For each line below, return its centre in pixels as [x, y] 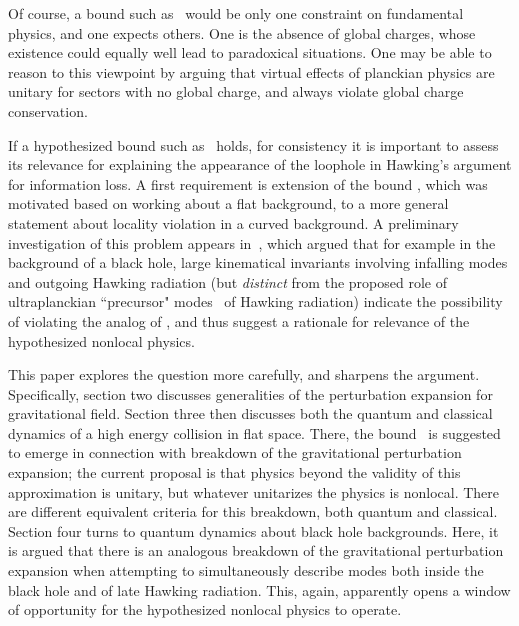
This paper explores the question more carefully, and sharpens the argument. [244, 374]
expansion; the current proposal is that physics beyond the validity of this [234, 472]
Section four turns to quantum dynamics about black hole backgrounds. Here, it [253, 530]
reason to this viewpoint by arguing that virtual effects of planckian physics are [251, 71]
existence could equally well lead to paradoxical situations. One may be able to [250, 52]
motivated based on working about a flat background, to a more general [228, 203]
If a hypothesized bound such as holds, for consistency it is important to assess [253, 144]
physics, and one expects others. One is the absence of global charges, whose [242, 32]
